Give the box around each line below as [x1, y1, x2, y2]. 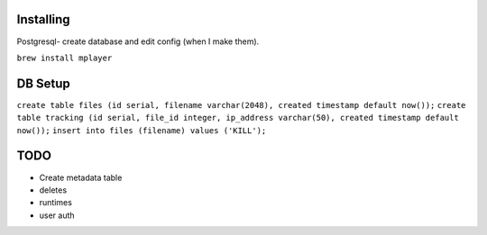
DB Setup [16, 76, 71, 91]
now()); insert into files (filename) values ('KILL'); [16, 125, 267, 135]
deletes [39, 185, 68, 195]
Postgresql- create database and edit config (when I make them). [16, 36, 260, 47]
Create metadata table [39, 172, 123, 183]
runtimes [39, 197, 72, 208]
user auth [39, 210, 76, 221]
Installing [16, 12, 71, 27]
